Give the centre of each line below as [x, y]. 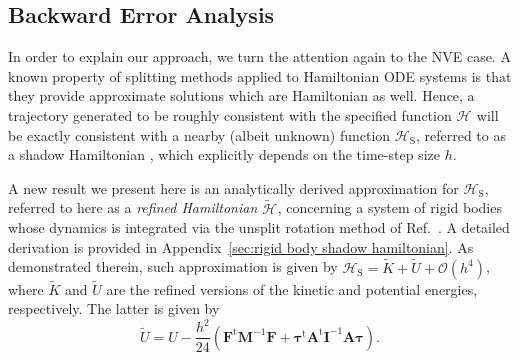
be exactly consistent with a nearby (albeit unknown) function [199, 134]
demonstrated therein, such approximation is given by [173, 266]
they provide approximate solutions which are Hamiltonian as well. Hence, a [241, 95]
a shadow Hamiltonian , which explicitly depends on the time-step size [224, 154]
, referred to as [460, 134]
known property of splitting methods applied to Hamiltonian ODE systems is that [260, 75]
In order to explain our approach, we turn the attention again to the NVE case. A [259, 56]
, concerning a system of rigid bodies [389, 207]
